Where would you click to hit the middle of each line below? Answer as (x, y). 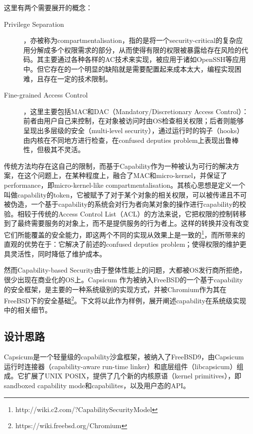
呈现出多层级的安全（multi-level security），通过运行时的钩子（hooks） (134, 130)
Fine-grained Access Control (46, 95)
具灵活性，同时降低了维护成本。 (55, 253)
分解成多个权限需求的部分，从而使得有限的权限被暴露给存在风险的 (136, 49)
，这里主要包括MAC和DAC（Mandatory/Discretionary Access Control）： (136, 111)
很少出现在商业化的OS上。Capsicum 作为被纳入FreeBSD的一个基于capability (124, 279)
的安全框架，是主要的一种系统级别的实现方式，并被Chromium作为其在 (115, 289)
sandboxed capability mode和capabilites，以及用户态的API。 (97, 385)
